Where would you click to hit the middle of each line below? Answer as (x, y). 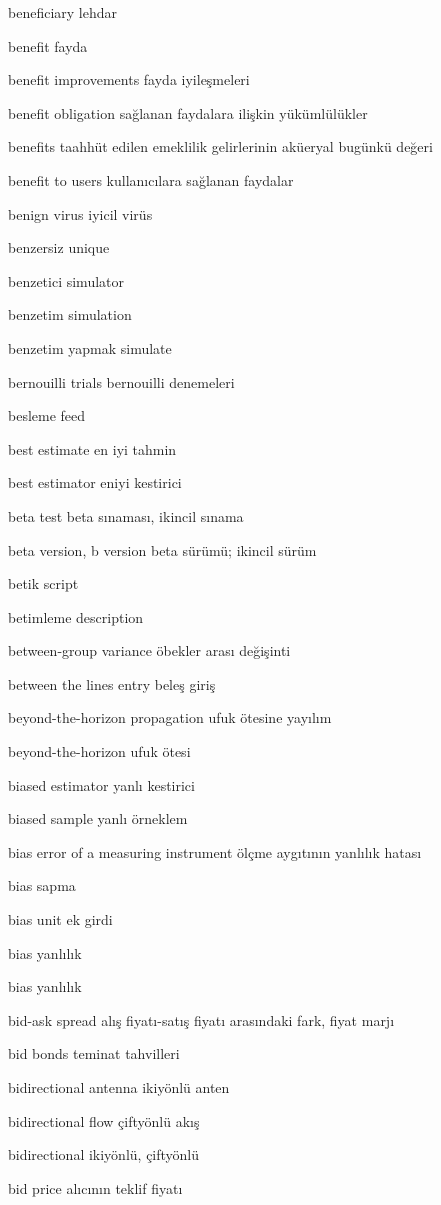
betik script (43, 583)
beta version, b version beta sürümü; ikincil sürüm (162, 549)
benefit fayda (48, 45)
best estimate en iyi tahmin (92, 448)
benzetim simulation (70, 314)
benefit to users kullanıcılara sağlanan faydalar (151, 179)
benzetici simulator (66, 280)
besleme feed (47, 415)
